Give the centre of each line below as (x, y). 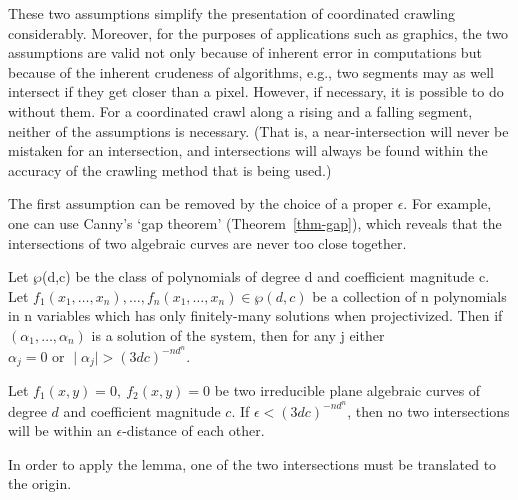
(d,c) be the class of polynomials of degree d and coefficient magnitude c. (265, 276)
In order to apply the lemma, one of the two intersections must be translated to (252, 463)
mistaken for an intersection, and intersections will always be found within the (248, 150)
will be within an (60, 430)
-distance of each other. (193, 430)
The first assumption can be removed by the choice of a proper (200, 203)
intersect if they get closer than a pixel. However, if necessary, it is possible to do (256, 91)
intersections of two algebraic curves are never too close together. (207, 242)
